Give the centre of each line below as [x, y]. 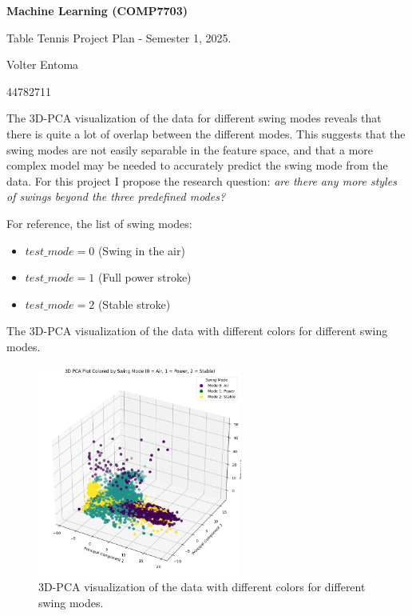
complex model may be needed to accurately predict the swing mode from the [197, 165]
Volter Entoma [43, 64]
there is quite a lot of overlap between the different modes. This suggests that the [206, 133]
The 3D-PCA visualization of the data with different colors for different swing [197, 331]
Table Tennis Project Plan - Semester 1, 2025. [119, 37]
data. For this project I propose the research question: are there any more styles [202, 180]
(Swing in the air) [141, 250]
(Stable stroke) [134, 304]
